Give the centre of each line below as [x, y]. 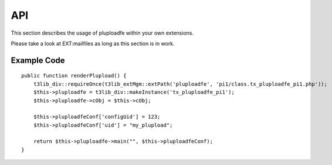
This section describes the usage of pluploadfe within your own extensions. [102, 33]
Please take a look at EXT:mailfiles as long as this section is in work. [93, 43]
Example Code [38, 60]
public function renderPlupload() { [74, 76]
